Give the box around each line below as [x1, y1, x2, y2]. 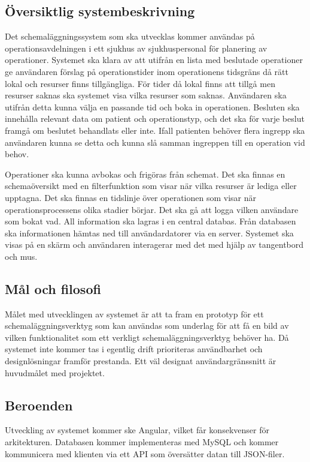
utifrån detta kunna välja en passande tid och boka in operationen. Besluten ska [5, 100, 300, 113]
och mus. [5, 250, 38, 262]
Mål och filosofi [5, 279, 101, 298]
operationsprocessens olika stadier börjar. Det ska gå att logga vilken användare [5, 203, 299, 215]
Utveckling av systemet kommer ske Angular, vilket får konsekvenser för [5, 424, 269, 436]
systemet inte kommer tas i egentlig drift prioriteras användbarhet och [5, 343, 263, 355]
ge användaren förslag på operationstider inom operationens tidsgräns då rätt [5, 65, 288, 77]
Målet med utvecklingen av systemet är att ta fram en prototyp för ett [5, 307, 264, 320]
